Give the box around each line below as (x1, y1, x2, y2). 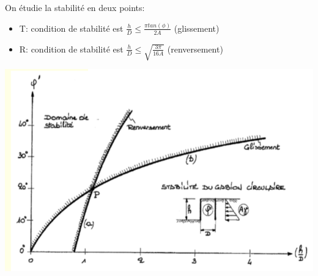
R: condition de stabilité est (19, 42, 124, 55)
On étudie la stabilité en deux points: (5, 1, 145, 13)
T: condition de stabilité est (19, 21, 124, 34)
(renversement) (167, 42, 223, 55)
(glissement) (174, 21, 220, 34)
